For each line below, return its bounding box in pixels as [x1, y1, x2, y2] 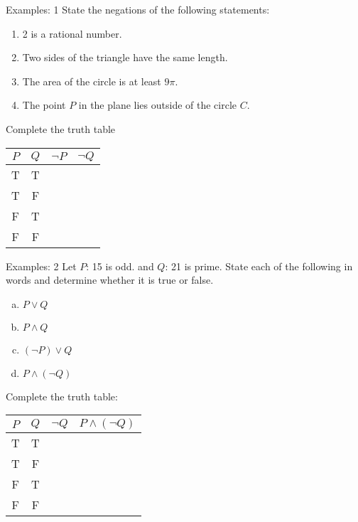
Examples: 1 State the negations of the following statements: [6, 2, 270, 16]
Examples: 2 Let [6, 258, 77, 273]
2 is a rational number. [22, 26, 122, 41]
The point [22, 97, 66, 112]
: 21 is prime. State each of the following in [165, 258, 353, 273]
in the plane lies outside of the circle [78, 97, 237, 112]
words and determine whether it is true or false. [6, 272, 214, 287]
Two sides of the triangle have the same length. [22, 50, 228, 65]
